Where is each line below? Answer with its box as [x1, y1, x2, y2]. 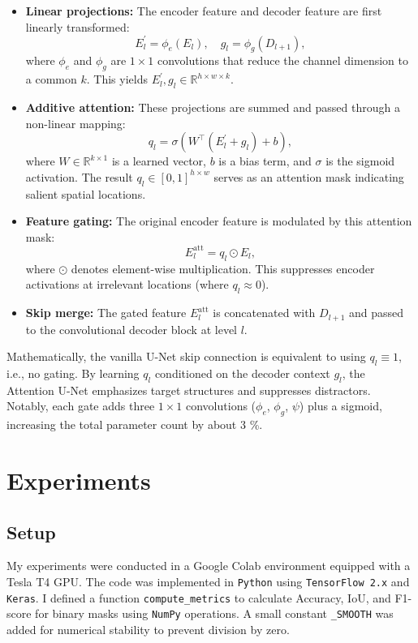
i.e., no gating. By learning [6, 364, 140, 381]
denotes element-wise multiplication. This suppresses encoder [71, 259, 375, 276]
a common [25, 71, 77, 88]
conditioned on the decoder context [154, 364, 330, 381]
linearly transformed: [25, 18, 130, 35]
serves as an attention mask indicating [213, 168, 404, 185]
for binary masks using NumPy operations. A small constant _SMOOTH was [35, 605, 394, 622]
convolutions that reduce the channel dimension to [157, 52, 408, 69]
